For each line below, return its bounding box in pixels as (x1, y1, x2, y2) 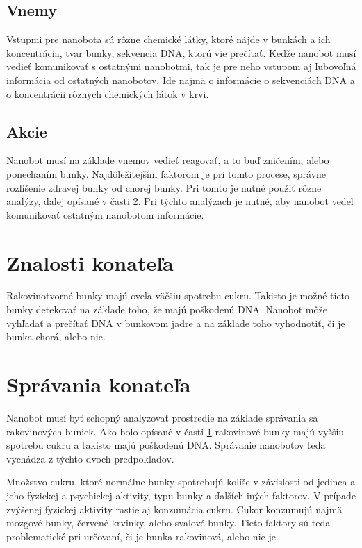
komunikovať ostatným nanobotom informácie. (6, 207, 204, 222)
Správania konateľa (6, 370, 191, 399)
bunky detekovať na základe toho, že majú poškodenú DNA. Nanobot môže (6, 302, 327, 317)
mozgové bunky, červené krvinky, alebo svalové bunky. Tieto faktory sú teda (6, 515, 331, 530)
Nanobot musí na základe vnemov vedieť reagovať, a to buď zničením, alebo (6, 153, 329, 167)
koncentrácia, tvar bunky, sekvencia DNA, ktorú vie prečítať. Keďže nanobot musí (6, 45, 356, 60)
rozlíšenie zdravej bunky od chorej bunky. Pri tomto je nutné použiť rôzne (6, 180, 322, 194)
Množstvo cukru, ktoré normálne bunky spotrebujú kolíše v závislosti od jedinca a (6, 474, 356, 489)
